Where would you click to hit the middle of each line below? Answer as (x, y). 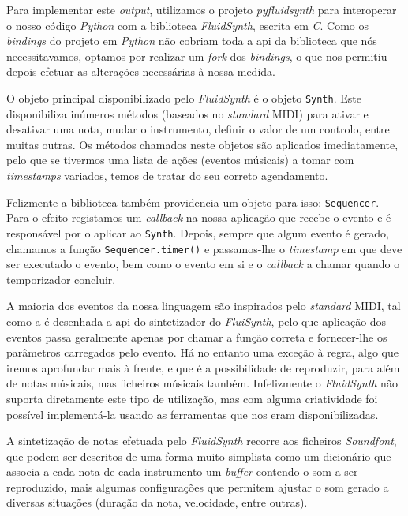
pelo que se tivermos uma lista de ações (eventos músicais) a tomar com (180, 160)
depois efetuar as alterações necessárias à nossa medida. (141, 71)
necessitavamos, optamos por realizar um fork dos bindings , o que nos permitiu (197, 56)
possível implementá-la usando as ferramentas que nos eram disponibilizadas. (193, 414)
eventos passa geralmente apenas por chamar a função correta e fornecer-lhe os (197, 337)
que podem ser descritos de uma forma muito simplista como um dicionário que (199, 456)
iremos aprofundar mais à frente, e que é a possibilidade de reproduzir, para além (203, 367)
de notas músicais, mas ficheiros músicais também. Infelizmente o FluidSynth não (202, 383)
